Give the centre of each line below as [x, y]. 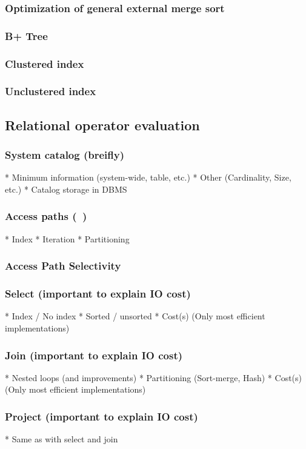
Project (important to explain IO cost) [101, 416]
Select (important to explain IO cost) [98, 294]
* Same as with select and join [62, 439]
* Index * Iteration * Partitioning [67, 238]
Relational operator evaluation [102, 125]
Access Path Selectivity [63, 266]
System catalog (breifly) [65, 155]
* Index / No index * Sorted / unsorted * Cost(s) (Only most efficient [135, 316]
